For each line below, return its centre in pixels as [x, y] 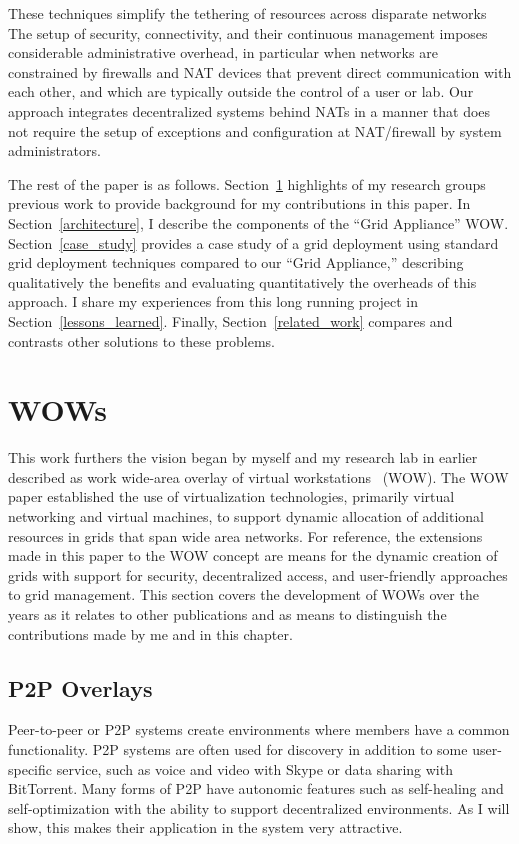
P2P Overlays [80, 687]
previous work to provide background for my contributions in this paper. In [239, 203]
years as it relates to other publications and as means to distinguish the [227, 613]
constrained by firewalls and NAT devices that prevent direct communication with [260, 71]
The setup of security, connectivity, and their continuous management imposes [248, 32]
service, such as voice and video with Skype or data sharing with [254, 768]
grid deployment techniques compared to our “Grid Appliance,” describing [236, 262]
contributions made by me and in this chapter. [150, 633]
